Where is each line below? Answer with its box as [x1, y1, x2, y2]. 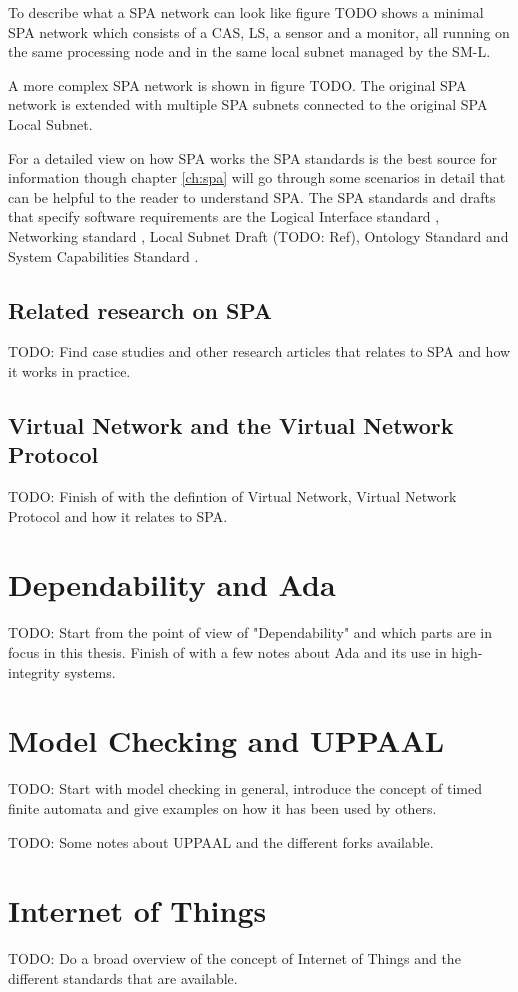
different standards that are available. [8, 967, 238, 988]
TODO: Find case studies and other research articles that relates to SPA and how [8, 341, 511, 362]
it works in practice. [8, 360, 131, 381]
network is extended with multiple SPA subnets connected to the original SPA [8, 94, 488, 115]
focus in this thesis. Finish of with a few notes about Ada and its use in [8, 642, 447, 663]
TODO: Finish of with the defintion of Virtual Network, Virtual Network [8, 486, 457, 507]
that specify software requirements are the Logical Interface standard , [8, 206, 440, 227]
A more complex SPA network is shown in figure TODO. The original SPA [8, 74, 467, 95]
